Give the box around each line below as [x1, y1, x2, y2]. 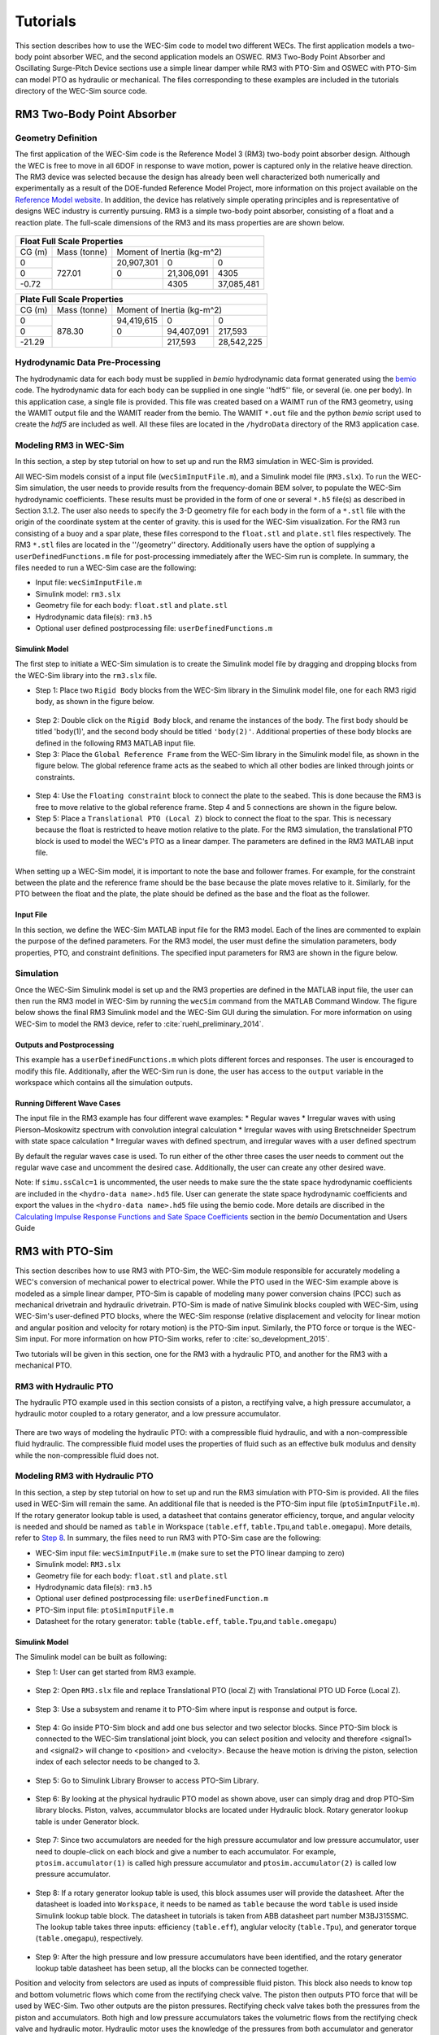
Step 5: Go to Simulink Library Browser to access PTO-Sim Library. [35, 1775, 259, 1785]
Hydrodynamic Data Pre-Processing [15, 357, 161, 368]
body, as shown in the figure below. [35, 697, 154, 707]
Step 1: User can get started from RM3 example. [35, 1667, 197, 1677]
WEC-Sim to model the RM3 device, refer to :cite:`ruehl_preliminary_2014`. [15, 1018, 264, 1029]
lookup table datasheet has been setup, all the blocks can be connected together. [35, 1963, 309, 1973]
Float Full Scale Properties [20, 236, 124, 247]
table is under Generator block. [35, 1816, 140, 1827]
